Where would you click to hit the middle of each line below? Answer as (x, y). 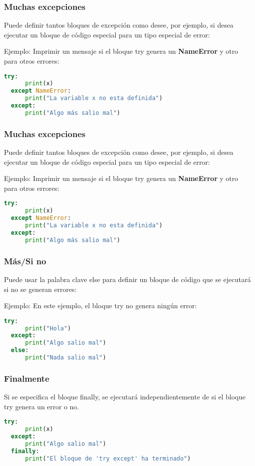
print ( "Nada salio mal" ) (65, 358)
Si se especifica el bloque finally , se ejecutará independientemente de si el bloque (125, 397)
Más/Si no (25, 261)
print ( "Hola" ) (48, 328)
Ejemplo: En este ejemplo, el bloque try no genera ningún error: (100, 305)
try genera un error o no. (42, 406)
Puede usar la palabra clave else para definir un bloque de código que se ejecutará (127, 279)
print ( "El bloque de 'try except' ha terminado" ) (108, 458)
